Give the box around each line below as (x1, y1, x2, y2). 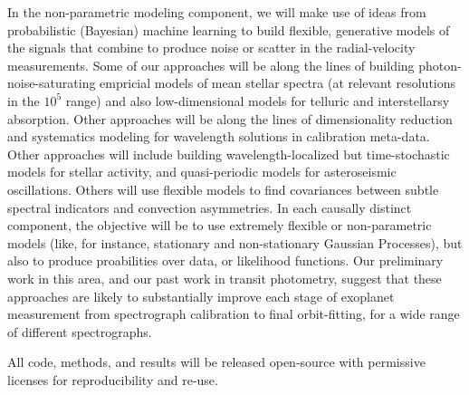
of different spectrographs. (7, 322, 152, 341)
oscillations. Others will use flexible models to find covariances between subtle (7, 179, 439, 198)
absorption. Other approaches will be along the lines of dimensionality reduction (7, 109, 453, 128)
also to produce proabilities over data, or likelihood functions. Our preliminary (7, 251, 444, 270)
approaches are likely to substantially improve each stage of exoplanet (7, 286, 395, 305)
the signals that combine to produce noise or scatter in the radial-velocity (7, 38, 416, 57)
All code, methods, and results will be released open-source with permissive (7, 352, 426, 371)
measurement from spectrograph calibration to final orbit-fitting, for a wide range (7, 304, 460, 323)
